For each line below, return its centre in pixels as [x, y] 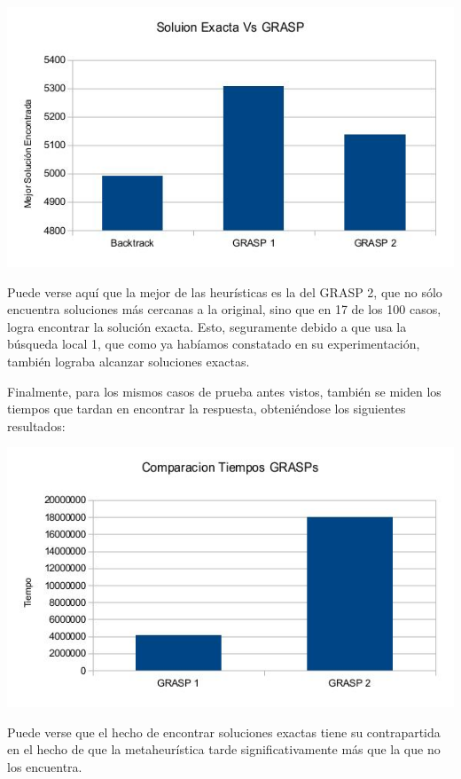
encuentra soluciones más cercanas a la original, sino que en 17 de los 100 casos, [224, 309]
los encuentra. [45, 766]
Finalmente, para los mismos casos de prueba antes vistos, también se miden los [224, 391]
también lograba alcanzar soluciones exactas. [129, 362]
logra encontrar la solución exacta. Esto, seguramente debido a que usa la [207, 326]
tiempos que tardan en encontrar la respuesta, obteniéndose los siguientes [207, 409]
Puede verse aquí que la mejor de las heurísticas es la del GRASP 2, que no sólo [225, 291]
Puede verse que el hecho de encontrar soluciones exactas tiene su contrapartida [224, 732]
